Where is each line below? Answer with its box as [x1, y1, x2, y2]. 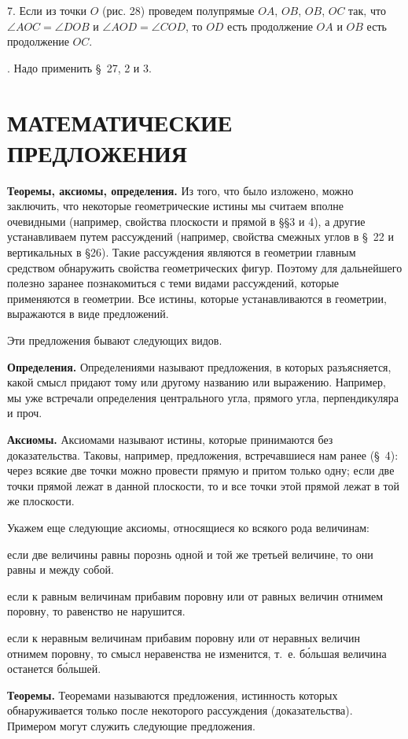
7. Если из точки [7, 2, 87, 18]
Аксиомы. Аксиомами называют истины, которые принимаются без [7, 431, 333, 447]
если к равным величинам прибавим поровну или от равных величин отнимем [7, 587, 384, 604]
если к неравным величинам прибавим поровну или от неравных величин [7, 629, 361, 645]
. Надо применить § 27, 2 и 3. [7, 59, 152, 76]
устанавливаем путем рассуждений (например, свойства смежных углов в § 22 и [7, 228, 394, 245]
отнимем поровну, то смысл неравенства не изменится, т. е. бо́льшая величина [7, 645, 387, 661]
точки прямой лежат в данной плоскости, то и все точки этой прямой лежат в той [7, 477, 399, 493]
